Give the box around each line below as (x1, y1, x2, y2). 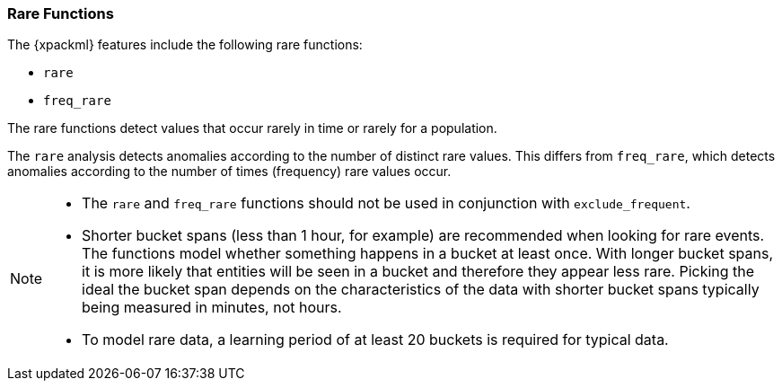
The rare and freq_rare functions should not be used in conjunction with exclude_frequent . (82, 194, 690, 213)
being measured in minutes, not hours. (82, 298, 342, 317)
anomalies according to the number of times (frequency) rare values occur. (7, 163, 452, 180)
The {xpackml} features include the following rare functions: (7, 37, 363, 53)
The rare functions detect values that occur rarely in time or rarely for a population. (7, 120, 497, 137)
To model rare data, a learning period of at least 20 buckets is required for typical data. (82, 331, 669, 349)
